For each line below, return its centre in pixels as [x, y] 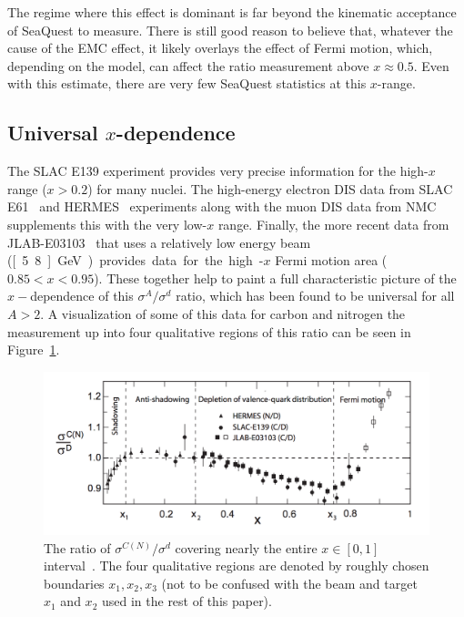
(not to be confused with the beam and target [289, 583]
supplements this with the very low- [107, 224]
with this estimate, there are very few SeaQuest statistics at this [187, 83]
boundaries [74, 583]
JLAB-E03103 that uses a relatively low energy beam [159, 242]
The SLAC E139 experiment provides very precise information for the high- [218, 171]
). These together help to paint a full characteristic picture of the [275, 278]
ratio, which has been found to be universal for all [315, 296]
